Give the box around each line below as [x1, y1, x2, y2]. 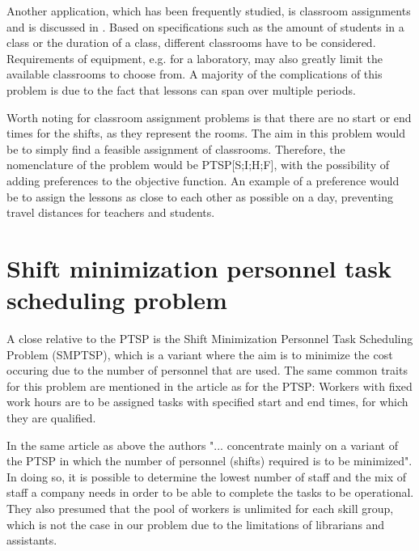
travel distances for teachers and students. [6, 204, 215, 221]
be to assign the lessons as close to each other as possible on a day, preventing [6, 188, 393, 205]
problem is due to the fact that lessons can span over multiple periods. [6, 81, 356, 98]
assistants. [6, 532, 57, 549]
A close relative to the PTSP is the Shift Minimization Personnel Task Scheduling [6, 330, 413, 347]
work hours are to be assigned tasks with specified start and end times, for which [6, 393, 408, 410]
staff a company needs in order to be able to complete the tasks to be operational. [6, 484, 414, 501]
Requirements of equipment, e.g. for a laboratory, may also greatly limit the [6, 49, 383, 66]
